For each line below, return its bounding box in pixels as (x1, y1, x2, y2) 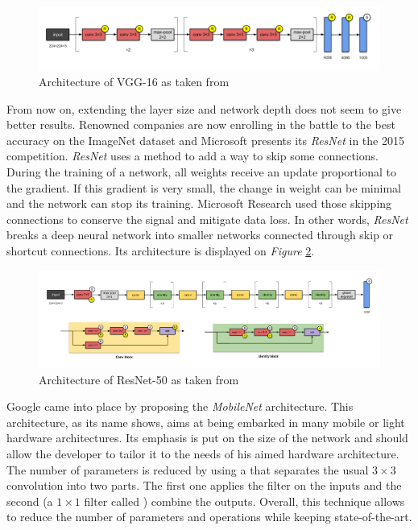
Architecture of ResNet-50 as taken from (39, 371, 239, 387)
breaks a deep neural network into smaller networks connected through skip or (6, 226, 394, 243)
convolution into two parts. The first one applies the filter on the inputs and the (6, 477, 402, 494)
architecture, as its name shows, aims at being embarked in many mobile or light (6, 413, 405, 430)
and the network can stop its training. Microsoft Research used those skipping (6, 195, 392, 212)
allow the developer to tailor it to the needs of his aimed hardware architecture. (6, 445, 399, 462)
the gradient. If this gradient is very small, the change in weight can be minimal (6, 179, 401, 196)
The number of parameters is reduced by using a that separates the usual (6, 461, 369, 478)
